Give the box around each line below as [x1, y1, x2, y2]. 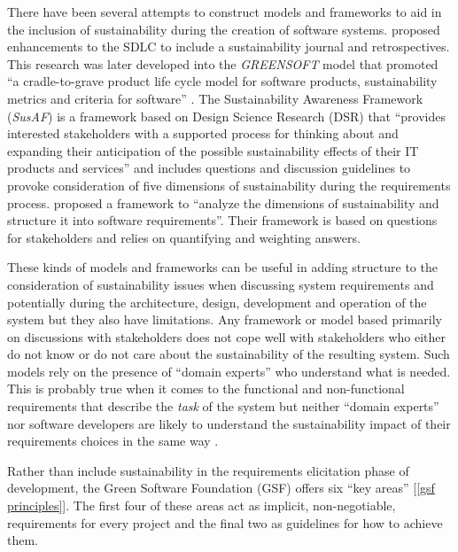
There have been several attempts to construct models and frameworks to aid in [7, 3, 442, 20]
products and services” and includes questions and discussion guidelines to [7, 159, 411, 177]
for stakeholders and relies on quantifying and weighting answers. [7, 228, 361, 246]
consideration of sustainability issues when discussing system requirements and [7, 275, 434, 293]
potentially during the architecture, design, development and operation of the [7, 292, 427, 311]
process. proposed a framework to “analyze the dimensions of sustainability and [7, 193, 439, 212]
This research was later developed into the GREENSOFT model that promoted [7, 54, 439, 73]
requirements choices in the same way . [7, 431, 219, 450]
